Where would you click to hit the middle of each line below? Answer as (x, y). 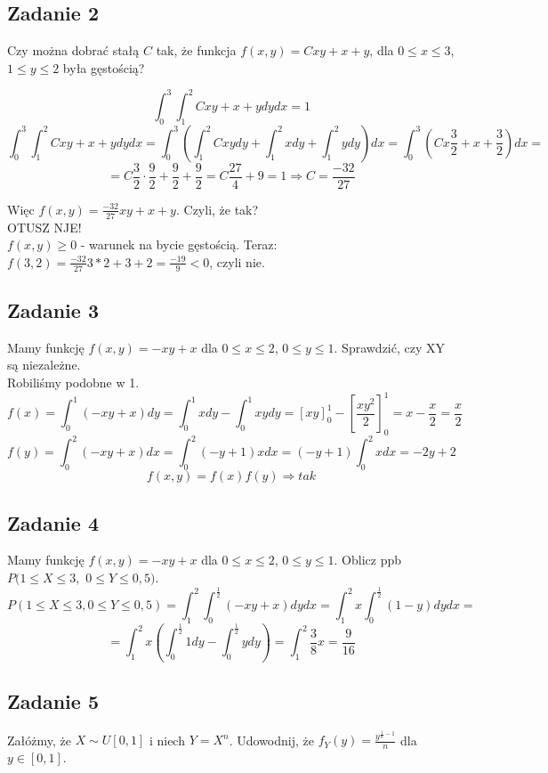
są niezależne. (44, 365)
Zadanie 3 (53, 309)
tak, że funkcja (196, 50)
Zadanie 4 (53, 522)
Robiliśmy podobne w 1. (73, 382)
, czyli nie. (237, 261)
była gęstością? (104, 67)
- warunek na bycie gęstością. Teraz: (179, 244)
